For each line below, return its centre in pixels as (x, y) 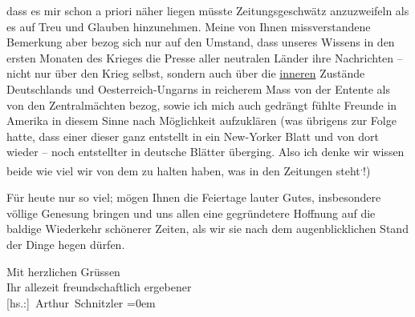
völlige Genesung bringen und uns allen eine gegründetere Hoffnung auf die (191, 213)
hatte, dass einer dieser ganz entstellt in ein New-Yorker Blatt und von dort (193, 136)
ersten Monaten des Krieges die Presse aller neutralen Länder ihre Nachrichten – (205, 57)
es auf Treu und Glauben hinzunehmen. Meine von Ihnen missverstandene (189, 26)
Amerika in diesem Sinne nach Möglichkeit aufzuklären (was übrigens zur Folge (201, 120)
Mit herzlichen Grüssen (63, 271)
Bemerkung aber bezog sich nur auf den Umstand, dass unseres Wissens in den (201, 42)
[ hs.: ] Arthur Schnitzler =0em (81, 302)
